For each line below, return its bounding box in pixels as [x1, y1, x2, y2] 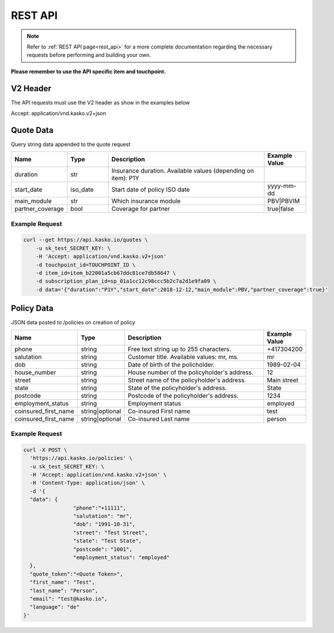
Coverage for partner [111, 204, 171, 213]
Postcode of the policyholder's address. [127, 391, 239, 400]
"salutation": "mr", [73, 512, 133, 520]
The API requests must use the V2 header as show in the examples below [11, 99, 190, 106]
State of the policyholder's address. [127, 384, 227, 392]
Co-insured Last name [127, 414, 190, 423]
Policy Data [11, 303, 54, 313]
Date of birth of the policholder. [127, 361, 215, 369]
